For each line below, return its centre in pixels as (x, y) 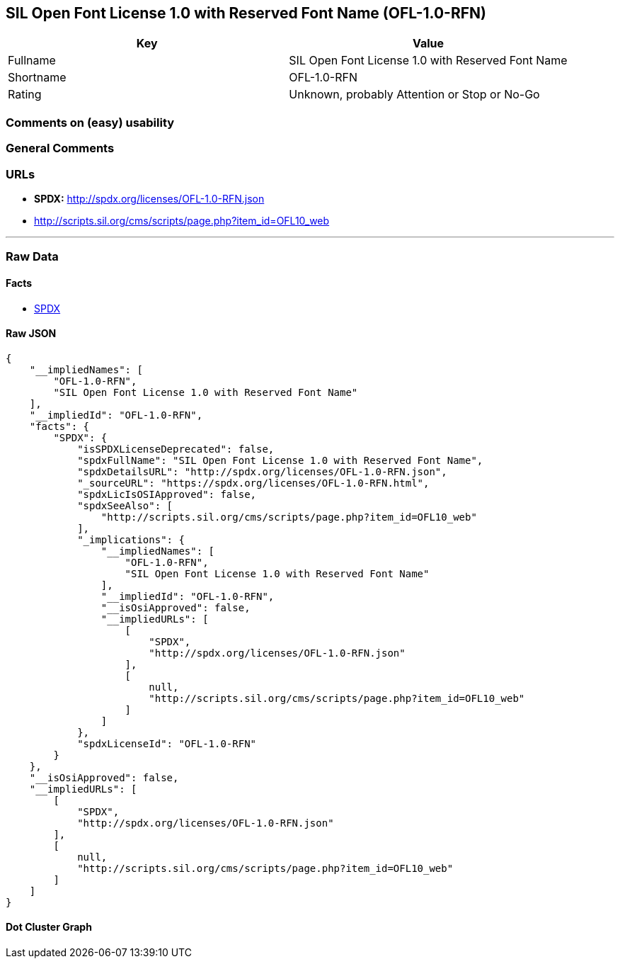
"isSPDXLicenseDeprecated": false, (176, 449)
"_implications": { (131, 539)
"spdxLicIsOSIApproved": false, (167, 494)
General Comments (60, 148)
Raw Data (32, 257)
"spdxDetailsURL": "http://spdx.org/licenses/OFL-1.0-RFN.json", (262, 471)
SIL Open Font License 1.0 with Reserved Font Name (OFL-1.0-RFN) (246, 13)
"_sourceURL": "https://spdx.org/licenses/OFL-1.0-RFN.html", (253, 483)
